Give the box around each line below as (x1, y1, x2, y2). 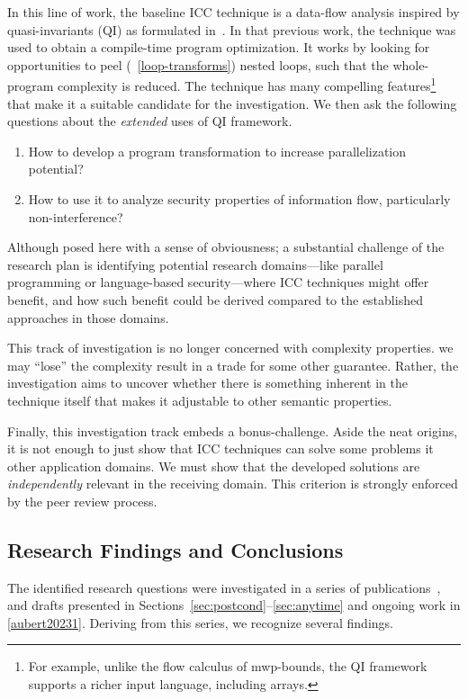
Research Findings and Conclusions (7, 535, 344, 563)
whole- (392, 55, 429, 74)
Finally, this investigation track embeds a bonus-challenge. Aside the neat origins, (7, 421, 458, 440)
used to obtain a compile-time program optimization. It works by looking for (7, 38, 430, 57)
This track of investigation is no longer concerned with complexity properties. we (7, 338, 454, 357)
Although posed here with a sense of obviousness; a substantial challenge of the (7, 237, 445, 256)
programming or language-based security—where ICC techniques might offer (7, 273, 429, 291)
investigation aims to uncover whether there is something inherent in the (7, 373, 408, 392)
